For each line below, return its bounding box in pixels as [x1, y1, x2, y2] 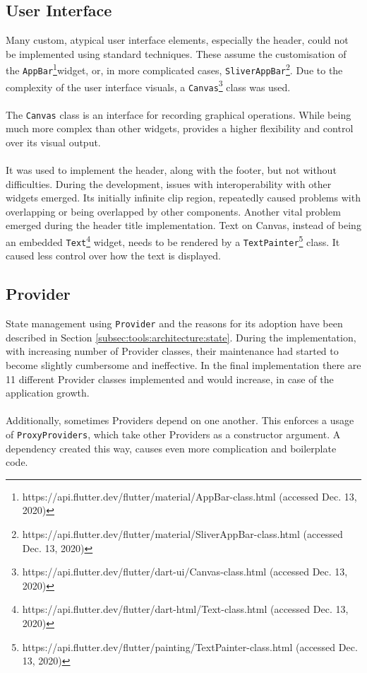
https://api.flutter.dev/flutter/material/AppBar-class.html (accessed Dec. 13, [22, 488, 357, 503]
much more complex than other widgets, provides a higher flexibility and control [6, 121, 354, 136]
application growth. [6, 385, 90, 400]
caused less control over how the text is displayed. [6, 248, 221, 263]
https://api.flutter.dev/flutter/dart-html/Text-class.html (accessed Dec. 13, [22, 602, 349, 616]
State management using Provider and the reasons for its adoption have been [6, 316, 343, 331]
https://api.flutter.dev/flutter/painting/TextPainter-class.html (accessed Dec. [22, 639, 358, 654]
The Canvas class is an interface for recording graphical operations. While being [6, 107, 351, 122]
